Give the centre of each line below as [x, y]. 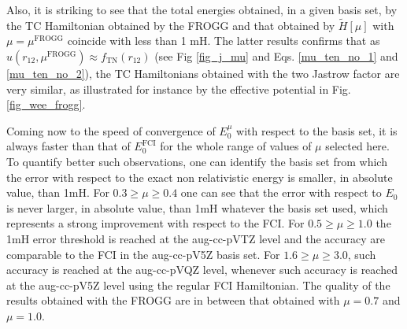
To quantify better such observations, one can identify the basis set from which [197, 161]
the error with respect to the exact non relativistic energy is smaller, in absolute [200, 177]
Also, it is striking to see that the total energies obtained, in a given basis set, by [202, 9]
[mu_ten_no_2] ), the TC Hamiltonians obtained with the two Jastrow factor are [203, 73]
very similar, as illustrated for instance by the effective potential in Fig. [179, 89]
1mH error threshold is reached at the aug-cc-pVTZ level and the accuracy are [196, 238]
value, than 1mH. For [58, 192]
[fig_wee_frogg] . [46, 104]
